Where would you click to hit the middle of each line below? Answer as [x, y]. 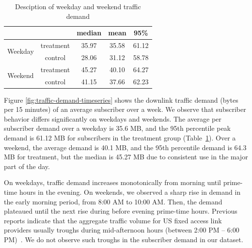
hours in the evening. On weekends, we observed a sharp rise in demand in [130, 192]
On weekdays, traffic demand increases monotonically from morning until [112, 182]
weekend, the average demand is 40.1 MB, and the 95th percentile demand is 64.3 [125, 147]
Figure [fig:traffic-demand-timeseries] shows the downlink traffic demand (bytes [121, 100]
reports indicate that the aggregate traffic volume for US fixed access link [113, 220]
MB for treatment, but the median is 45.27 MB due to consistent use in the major [126, 157]
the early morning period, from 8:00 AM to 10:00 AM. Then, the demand [113, 201]
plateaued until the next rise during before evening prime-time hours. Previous [121, 211]
